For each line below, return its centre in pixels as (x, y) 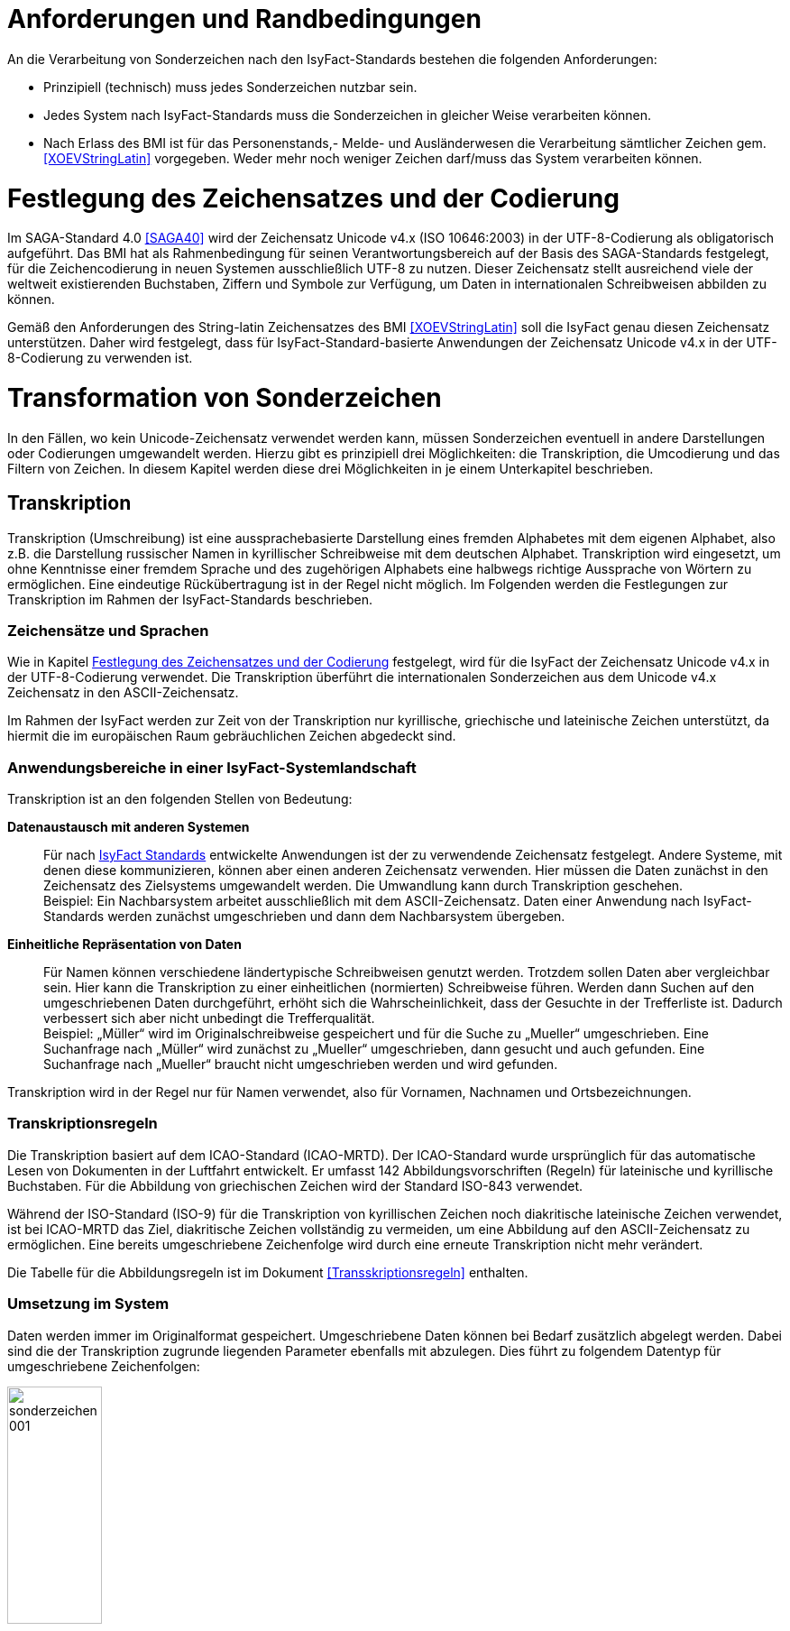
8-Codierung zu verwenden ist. (100, 358)
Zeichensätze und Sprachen (108, 630)
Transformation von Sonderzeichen (225, 398)
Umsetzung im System (88, 1304)
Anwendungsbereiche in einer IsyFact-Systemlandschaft (212, 767)
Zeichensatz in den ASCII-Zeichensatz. (123, 693)
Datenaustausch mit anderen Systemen (129, 827)
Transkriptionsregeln (83, 1124)
